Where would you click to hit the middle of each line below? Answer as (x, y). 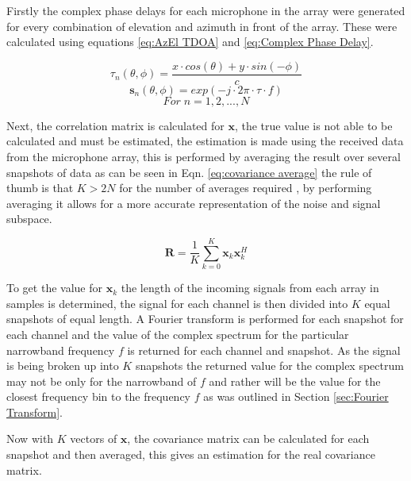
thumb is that (40, 188)
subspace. (29, 219)
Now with (30, 439)
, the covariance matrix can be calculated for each (248, 439)
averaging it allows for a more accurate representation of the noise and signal (194, 203)
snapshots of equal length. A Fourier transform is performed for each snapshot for (205, 319)
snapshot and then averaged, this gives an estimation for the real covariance (191, 454)
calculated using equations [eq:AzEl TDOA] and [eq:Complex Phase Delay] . (190, 42)
